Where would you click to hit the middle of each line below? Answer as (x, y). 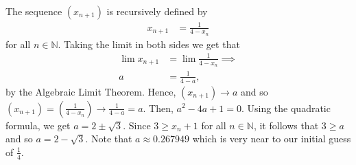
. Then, (158, 108)
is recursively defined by (157, 11)
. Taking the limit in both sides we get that (149, 44)
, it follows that (286, 125)
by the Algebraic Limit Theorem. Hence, (91, 91)
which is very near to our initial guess (272, 139)
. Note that (109, 139)
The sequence (34, 11)
